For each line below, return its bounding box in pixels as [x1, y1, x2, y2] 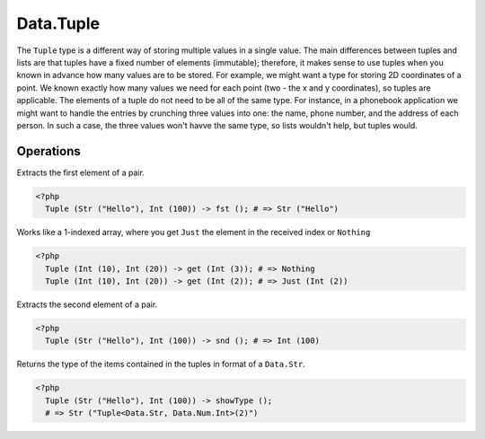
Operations [16, 144, 81, 159]
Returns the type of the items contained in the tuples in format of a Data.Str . [16, 359, 305, 370]
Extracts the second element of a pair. [16, 299, 158, 310]
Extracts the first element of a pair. [16, 167, 145, 178]
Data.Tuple [16, 13, 101, 33]
